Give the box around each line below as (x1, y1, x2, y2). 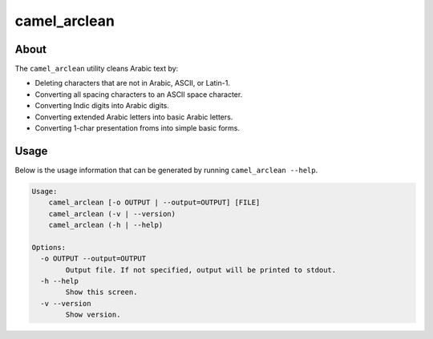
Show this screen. (65, 288, 138, 297)
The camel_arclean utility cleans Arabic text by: (14, 64, 179, 74)
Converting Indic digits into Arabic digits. (34, 101, 170, 111)
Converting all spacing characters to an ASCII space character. (34, 89, 243, 99)
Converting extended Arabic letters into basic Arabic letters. (34, 112, 233, 122)
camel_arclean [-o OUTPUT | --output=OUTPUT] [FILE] (48, 198, 261, 208)
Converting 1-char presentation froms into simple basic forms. (34, 123, 241, 133)
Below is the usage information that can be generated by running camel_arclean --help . (14, 165, 318, 175)
